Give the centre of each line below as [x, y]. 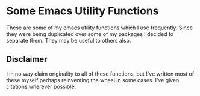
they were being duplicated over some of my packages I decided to [90, 34]
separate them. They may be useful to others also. [69, 40]
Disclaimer [27, 59]
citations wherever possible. [41, 86]
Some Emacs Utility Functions [83, 11]
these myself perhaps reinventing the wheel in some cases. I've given [93, 80]
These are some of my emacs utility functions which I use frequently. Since [100, 28]
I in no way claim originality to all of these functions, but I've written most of [100, 74]
